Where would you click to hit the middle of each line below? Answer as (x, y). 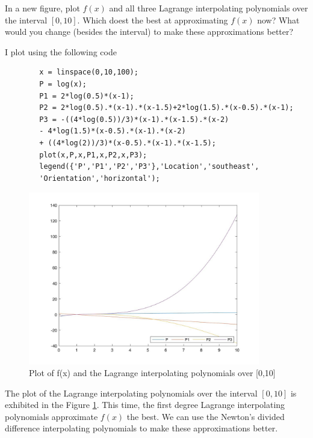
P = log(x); (63, 84)
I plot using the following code (61, 51)
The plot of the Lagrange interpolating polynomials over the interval (131, 393)
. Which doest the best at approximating (153, 20)
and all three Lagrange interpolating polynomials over (209, 8)
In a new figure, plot (42, 8)
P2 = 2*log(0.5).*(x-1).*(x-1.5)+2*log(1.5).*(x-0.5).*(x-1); (166, 108)
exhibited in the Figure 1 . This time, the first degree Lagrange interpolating (145, 405)
